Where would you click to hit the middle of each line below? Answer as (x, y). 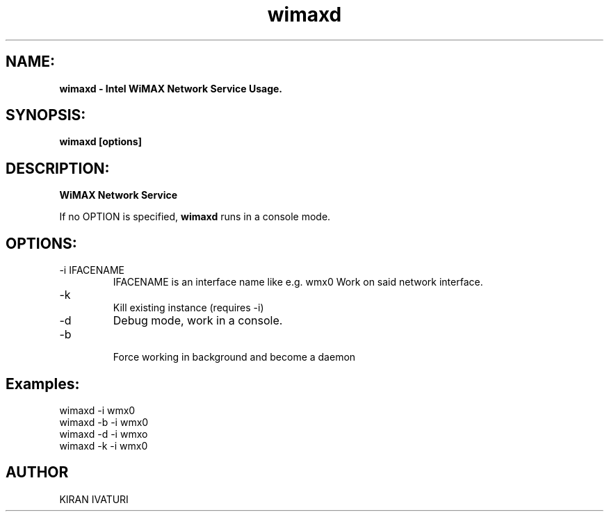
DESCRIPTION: (58, 168)
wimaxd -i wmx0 (97, 410)
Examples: (43, 384)
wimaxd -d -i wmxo (104, 434)
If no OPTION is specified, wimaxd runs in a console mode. (195, 217)
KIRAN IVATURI (94, 499)
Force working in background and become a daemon (234, 357)
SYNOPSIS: (46, 115)
